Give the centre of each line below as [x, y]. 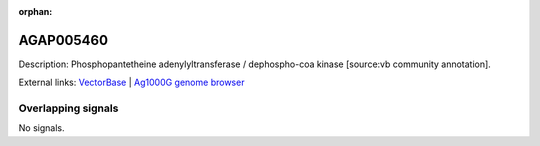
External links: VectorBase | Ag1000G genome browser [131, 82]
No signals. [41, 128]
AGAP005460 [63, 40]
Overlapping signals [68, 108]
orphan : [35, 11]
